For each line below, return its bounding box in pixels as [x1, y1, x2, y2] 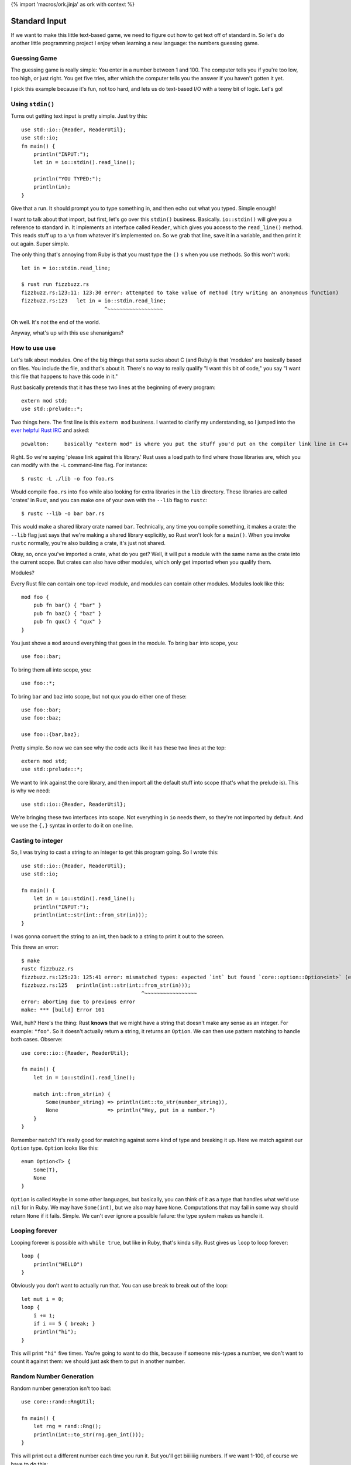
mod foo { [21, 594, 49, 601]
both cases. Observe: [11, 1036, 63, 1043]
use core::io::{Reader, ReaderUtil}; [21, 1050, 130, 1056]
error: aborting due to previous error [21, 998, 136, 1005]
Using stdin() [11, 100, 55, 108]
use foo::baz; [21, 715, 61, 721]
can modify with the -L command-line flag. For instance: [11, 462, 147, 469]
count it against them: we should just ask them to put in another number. [11, 1358, 185, 1365]
